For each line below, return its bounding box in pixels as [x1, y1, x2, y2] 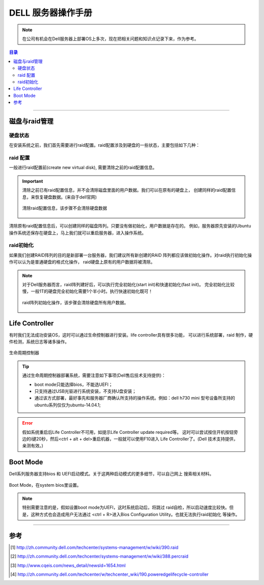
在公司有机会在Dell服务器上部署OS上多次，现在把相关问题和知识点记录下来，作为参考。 [22, 36, 199, 42]
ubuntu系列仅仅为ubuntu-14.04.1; [34, 402, 101, 408]
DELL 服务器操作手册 [9, 7, 92, 18]
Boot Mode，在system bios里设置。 [9, 482, 82, 488]
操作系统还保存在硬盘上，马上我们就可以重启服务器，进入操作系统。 [9, 230, 146, 236]
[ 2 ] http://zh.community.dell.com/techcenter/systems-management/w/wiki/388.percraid [10, 553, 189, 560]
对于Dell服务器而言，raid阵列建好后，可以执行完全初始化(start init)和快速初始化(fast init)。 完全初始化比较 [22, 282, 235, 288]
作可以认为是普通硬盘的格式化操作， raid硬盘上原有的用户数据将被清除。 [9, 259, 155, 265]
